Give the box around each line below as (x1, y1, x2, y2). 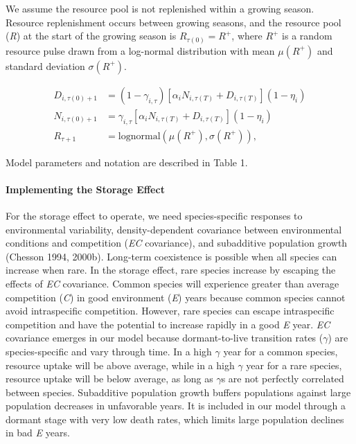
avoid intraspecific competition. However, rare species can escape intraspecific (6, 303, 335, 318)
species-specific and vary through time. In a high (6, 344, 212, 358)
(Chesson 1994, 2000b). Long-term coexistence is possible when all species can (6, 249, 337, 263)
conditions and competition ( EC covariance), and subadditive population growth (6, 236, 348, 250)
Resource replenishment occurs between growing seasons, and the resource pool (6, 15, 341, 29)
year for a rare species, (246, 357, 342, 372)
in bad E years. (6, 425, 70, 440)
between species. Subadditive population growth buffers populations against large (6, 384, 351, 399)
